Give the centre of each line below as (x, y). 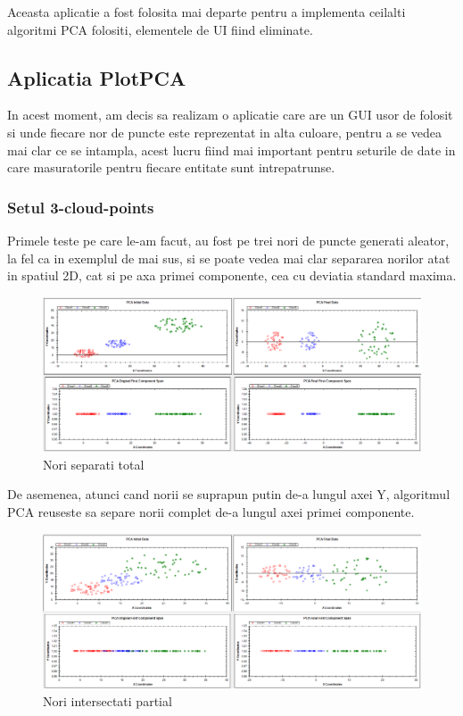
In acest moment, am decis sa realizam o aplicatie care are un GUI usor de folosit (230, 115)
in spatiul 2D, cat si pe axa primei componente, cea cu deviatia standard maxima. (232, 275)
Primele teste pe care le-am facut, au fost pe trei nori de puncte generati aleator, (228, 240)
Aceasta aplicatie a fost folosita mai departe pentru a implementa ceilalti (207, 12)
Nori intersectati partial (107, 700)
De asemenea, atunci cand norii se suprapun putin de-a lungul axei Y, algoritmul (229, 494)
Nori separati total (94, 464)
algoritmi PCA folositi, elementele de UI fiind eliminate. (160, 29)
